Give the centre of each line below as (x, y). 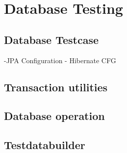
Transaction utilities (56, 87)
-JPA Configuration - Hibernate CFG (60, 60)
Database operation (54, 116)
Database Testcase (51, 39)
